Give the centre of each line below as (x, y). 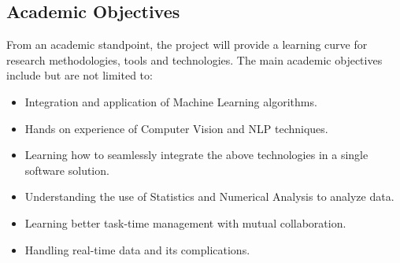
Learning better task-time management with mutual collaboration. (185, 222)
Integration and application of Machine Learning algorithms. (171, 101)
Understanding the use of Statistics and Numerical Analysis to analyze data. (209, 196)
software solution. (67, 170)
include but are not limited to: (80, 75)
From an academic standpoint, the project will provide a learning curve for (187, 44)
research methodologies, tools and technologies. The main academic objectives (194, 59)
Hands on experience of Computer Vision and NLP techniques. (176, 128)
